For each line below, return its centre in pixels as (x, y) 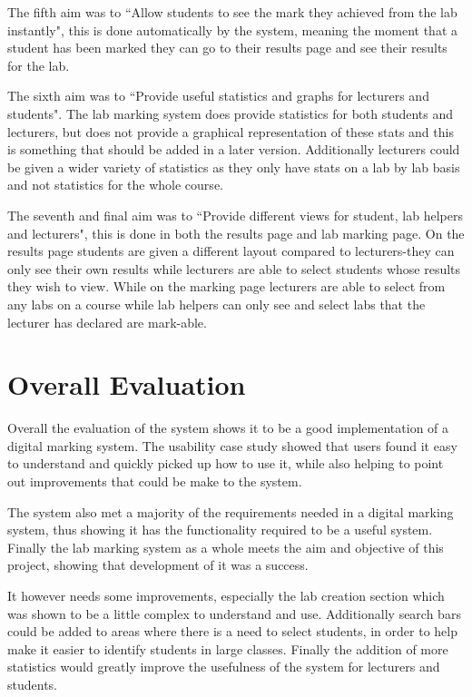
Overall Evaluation (127, 384)
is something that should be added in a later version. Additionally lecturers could (234, 149)
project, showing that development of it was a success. (158, 565)
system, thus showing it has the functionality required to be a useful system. (220, 530)
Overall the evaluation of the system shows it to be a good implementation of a (228, 428)
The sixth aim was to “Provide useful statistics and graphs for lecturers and (218, 96)
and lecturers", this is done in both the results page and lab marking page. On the (236, 233)
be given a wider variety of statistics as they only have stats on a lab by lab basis (234, 167)
